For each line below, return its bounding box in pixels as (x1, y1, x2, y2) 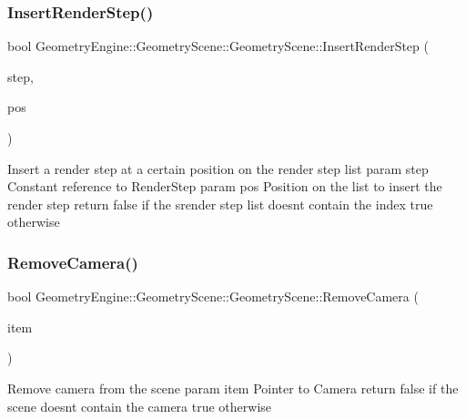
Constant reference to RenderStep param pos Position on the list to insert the (7, 177, 442, 196)
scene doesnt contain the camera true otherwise (7, 396, 272, 415)
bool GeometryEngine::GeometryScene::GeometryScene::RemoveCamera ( (7, 287, 419, 306)
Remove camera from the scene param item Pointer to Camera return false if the (7, 378, 459, 397)
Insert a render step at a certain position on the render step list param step (7, 158, 429, 178)
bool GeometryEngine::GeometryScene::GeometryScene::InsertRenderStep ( (7, 36, 429, 56)
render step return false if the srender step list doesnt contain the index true (7, 194, 433, 213)
